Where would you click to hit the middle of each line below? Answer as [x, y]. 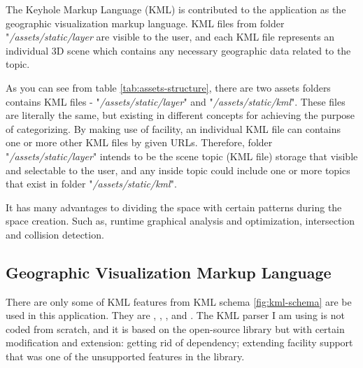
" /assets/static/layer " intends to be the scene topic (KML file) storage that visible [182, 156]
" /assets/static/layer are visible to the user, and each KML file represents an [170, 37]
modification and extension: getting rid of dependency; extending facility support [179, 342]
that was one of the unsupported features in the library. [125, 356]
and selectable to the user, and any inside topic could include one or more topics [178, 170]
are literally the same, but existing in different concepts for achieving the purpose [180, 115]
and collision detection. [55, 234]
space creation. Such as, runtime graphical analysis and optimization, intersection [180, 221]
